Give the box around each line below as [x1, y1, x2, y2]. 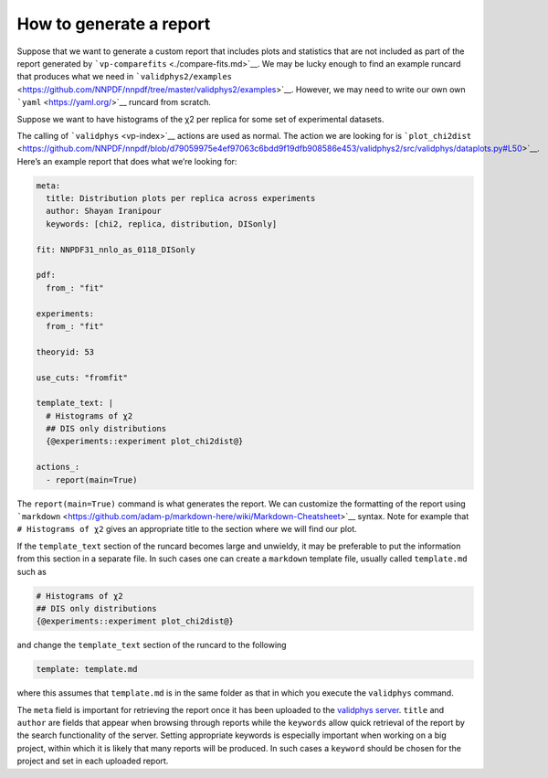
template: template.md [36, 664, 138, 675]
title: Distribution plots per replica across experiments [46, 193, 316, 204]
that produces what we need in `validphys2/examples [16, 71, 233, 82]
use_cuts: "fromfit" [36, 372, 128, 383]
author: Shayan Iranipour [46, 206, 162, 217]
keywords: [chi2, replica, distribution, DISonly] [46, 218, 278, 229]
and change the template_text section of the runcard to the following [16, 640, 287, 651]
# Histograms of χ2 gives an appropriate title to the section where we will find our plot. [16, 524, 358, 535]
